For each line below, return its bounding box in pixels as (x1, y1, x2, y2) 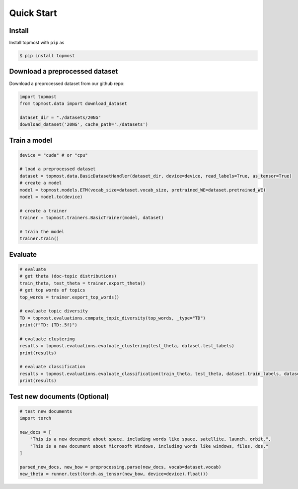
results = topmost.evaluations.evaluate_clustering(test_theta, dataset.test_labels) (19, 343, 234, 349)
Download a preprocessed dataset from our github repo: (9, 80, 125, 87)
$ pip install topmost (19, 53, 75, 59)
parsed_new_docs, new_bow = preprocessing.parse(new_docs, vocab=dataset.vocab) (19, 464, 222, 470)
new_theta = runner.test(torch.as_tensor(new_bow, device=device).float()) (19, 471, 209, 477)
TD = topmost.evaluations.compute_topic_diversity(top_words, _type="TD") (19, 315, 206, 321)
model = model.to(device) (19, 194, 83, 200)
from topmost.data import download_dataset (19, 100, 128, 106)
